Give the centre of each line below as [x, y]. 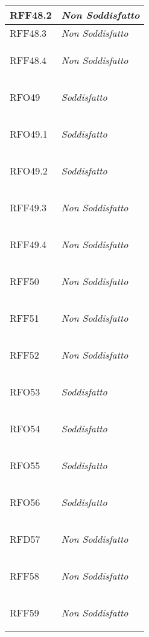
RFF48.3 [28, 33]
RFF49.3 [28, 207]
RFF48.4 [28, 60]
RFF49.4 [28, 244]
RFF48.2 [31, 15]
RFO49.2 [29, 171]
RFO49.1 [29, 134]
